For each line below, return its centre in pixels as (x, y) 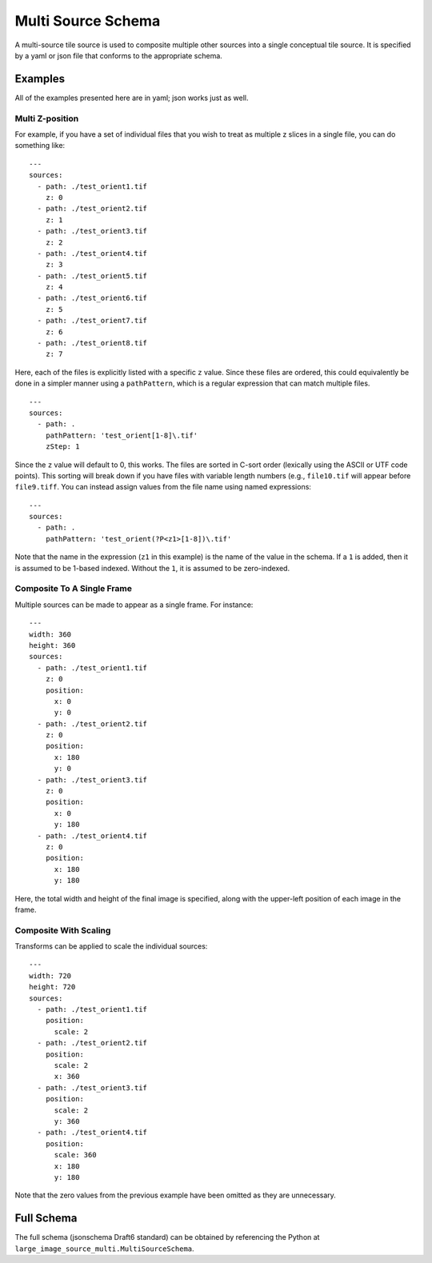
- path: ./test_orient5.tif (92, 276)
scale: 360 (75, 1155)
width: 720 (50, 975)
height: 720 (52, 987)
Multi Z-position (47, 118)
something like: (40, 146)
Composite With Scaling (63, 930)
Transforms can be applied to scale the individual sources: (111, 946)
